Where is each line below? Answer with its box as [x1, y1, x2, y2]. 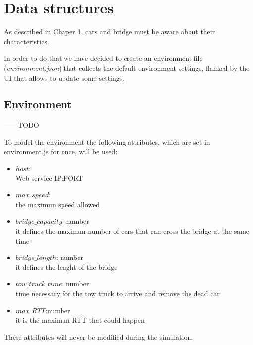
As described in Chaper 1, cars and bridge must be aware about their [4, 26, 215, 37]
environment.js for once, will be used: [4, 146, 118, 157]
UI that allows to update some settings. [4, 72, 125, 83]
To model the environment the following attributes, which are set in [4, 136, 210, 147]
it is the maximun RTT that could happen [15, 315, 145, 325]
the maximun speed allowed [15, 199, 100, 209]
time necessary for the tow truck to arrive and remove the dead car [15, 288, 220, 299]
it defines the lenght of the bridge [15, 261, 118, 272]
